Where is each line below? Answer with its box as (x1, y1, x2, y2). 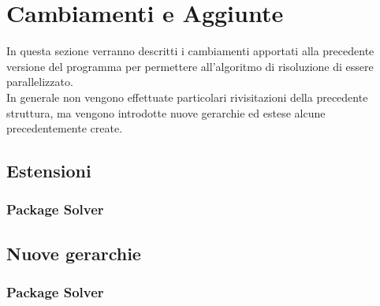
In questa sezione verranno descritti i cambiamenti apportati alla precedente (6, 43, 374, 59)
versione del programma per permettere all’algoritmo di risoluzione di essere (6, 58, 374, 74)
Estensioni (6, 159, 91, 183)
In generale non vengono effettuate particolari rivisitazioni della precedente (6, 88, 368, 105)
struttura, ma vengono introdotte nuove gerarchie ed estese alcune (6, 104, 326, 121)
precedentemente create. (6, 120, 123, 136)
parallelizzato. (6, 73, 73, 90)
